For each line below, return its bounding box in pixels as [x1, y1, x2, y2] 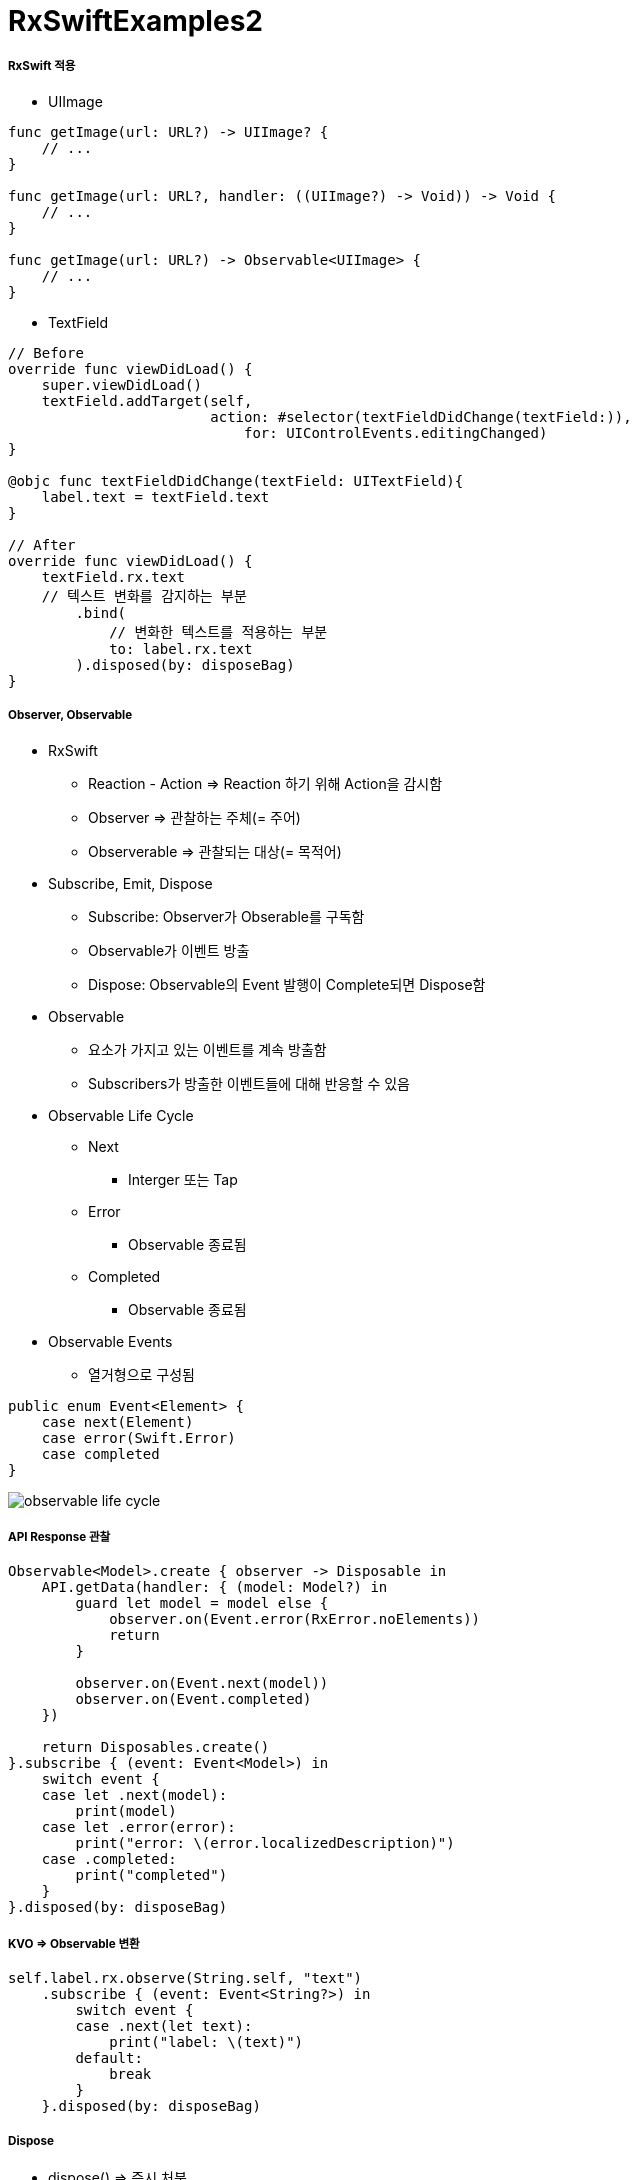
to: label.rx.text [109, 640, 253, 657]
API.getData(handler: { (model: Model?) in [41, 1579, 388, 1596]
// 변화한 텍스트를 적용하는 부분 [109, 623, 328, 640]
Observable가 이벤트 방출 [88, 941, 250, 959]
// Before [8, 344, 84, 361]
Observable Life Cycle [48, 1106, 194, 1124]
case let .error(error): [41, 1819, 236, 1836]
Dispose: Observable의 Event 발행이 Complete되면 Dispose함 [88, 975, 486, 993]
